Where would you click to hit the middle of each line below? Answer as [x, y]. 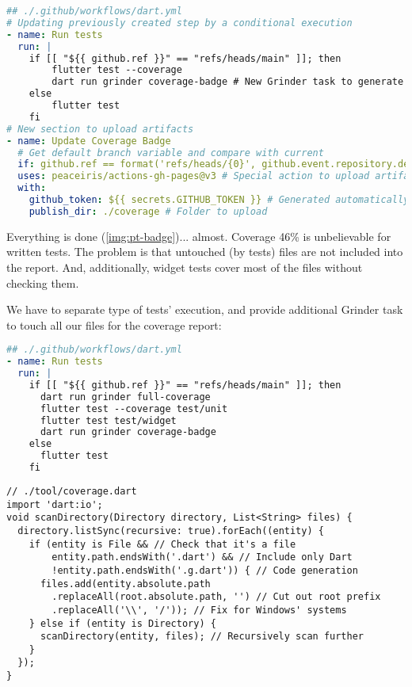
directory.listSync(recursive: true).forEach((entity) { [171, 531]
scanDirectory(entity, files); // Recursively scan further [202, 637]
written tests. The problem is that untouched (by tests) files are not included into [205, 252]
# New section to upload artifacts [100, 129]
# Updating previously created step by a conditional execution [179, 23]
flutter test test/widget [108, 420]
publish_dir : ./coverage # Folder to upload [148, 211]
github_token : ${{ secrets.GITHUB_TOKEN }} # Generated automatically [219, 200]
